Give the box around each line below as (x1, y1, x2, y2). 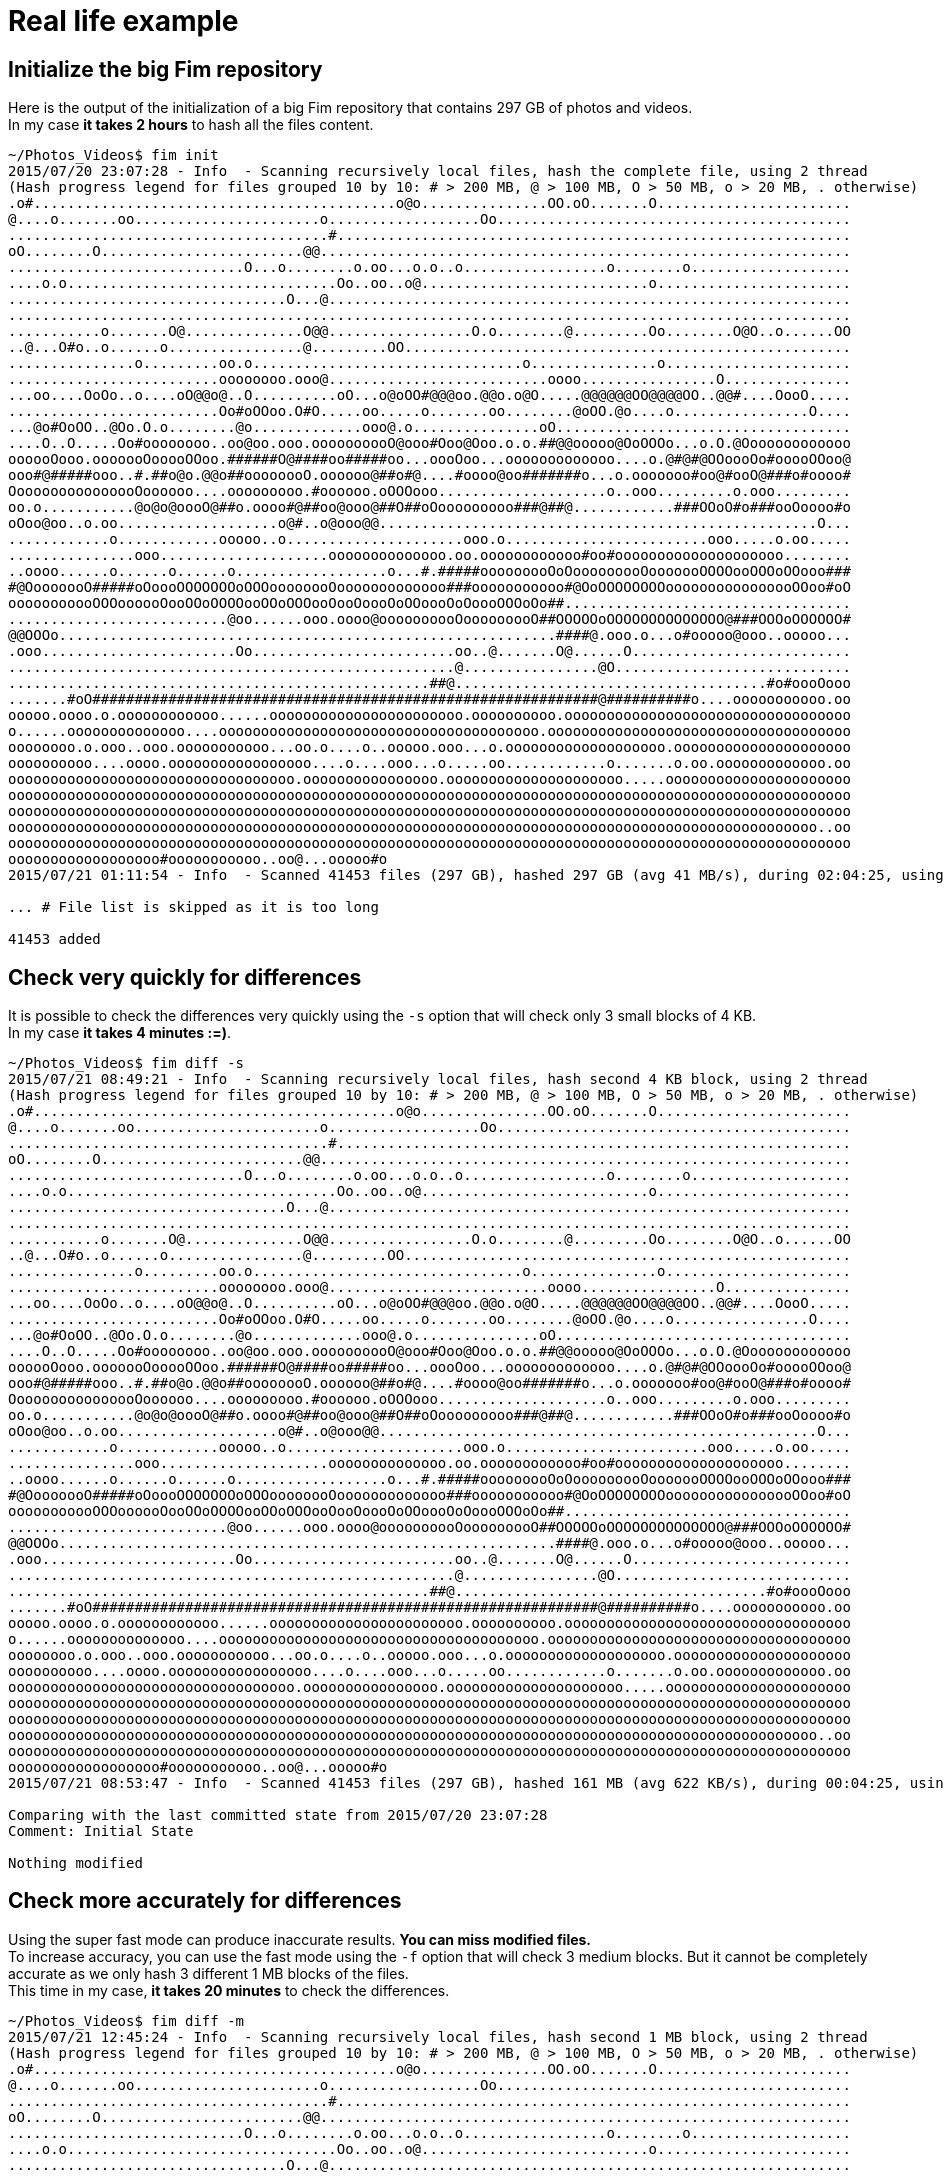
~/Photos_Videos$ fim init (8, 147, 219, 164)
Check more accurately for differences (8, 1888, 402, 1914)
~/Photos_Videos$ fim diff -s (8, 1055, 245, 1072)
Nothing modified (8, 1855, 143, 1872)
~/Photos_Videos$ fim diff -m (8, 2012, 245, 2029)
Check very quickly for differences (8, 964, 362, 990)
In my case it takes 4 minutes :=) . (8, 1024, 231, 1042)
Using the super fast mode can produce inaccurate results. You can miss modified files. (8, 1930, 592, 1948)
